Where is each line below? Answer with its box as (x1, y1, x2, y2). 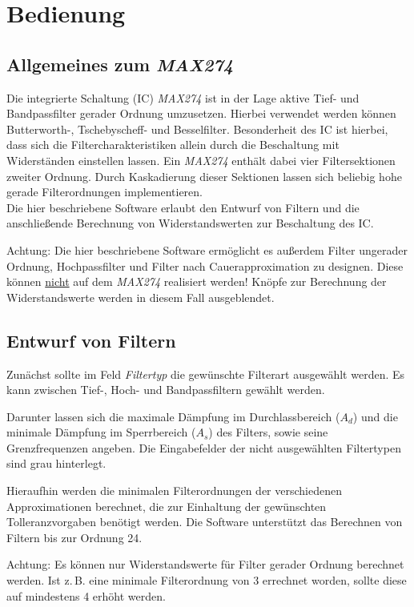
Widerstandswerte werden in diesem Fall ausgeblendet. (6, 288, 275, 305)
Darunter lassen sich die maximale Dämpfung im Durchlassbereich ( (6, 408, 340, 424)
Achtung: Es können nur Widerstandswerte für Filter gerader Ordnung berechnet (6, 556, 404, 573)
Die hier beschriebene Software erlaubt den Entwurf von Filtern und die (6, 199, 360, 215)
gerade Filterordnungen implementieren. (6, 183, 203, 200)
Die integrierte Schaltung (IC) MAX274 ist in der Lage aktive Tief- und (6, 89, 360, 106)
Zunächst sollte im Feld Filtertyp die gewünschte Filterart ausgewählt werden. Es (6, 365, 405, 382)
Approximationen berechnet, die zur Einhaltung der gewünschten (6, 497, 327, 514)
